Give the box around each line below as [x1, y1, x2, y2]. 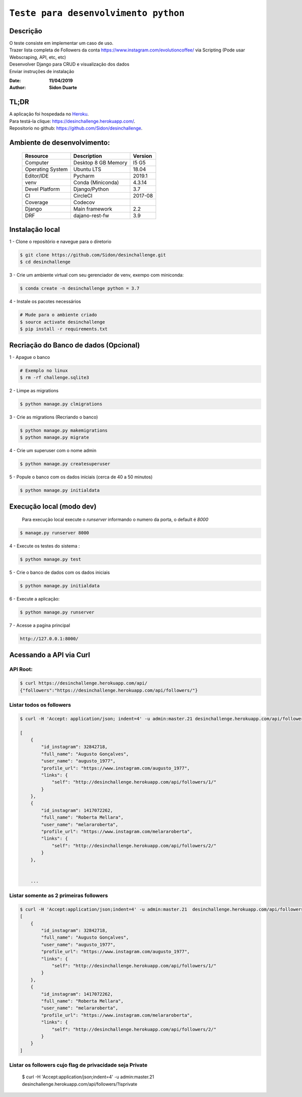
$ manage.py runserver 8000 [20, 530, 89, 536]
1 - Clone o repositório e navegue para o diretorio [9, 238, 112, 245]
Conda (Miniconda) [73, 179, 119, 186]
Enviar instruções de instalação [9, 68, 74, 74]
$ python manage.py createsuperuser [20, 461, 111, 467]
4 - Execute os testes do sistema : [9, 543, 80, 549]
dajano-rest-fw [73, 212, 109, 219]
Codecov [73, 199, 95, 206]
